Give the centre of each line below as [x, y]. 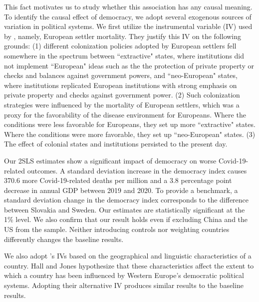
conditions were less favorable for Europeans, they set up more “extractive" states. [130, 124]
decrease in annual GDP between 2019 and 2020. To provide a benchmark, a [121, 190]
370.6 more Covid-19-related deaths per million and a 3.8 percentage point [118, 180]
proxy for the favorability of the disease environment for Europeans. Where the [125, 114]
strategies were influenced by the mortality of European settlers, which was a [122, 104]
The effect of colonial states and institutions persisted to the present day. [116, 144]
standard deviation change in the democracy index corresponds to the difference [127, 200]
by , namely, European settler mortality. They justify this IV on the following [123, 36]
